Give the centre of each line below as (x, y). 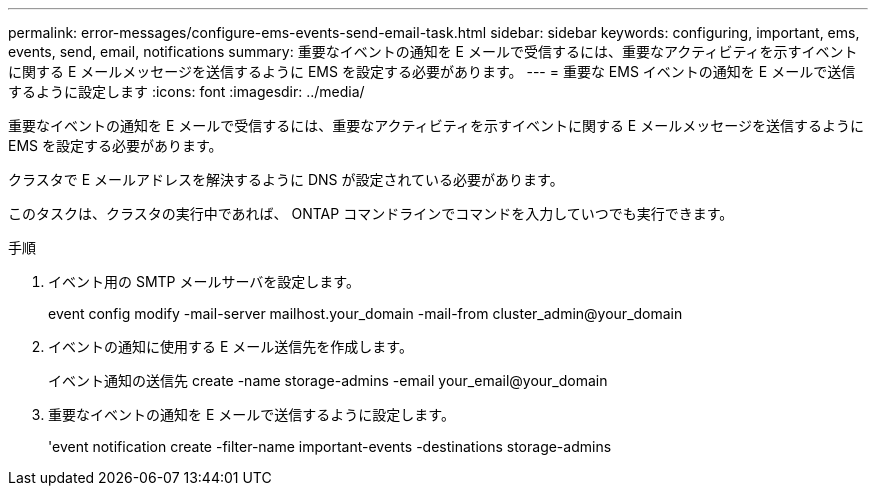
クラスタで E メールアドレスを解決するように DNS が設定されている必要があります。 (286, 179)
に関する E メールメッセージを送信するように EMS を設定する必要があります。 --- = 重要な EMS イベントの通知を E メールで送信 (432, 71)
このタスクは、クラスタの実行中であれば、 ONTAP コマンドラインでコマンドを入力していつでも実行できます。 (371, 213)
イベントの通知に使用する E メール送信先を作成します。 (230, 346)
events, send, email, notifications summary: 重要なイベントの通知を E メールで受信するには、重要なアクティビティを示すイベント (433, 51)
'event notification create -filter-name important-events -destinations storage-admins (330, 446)
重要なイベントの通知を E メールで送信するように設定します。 (251, 414)
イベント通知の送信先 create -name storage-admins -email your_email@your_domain (328, 380)
